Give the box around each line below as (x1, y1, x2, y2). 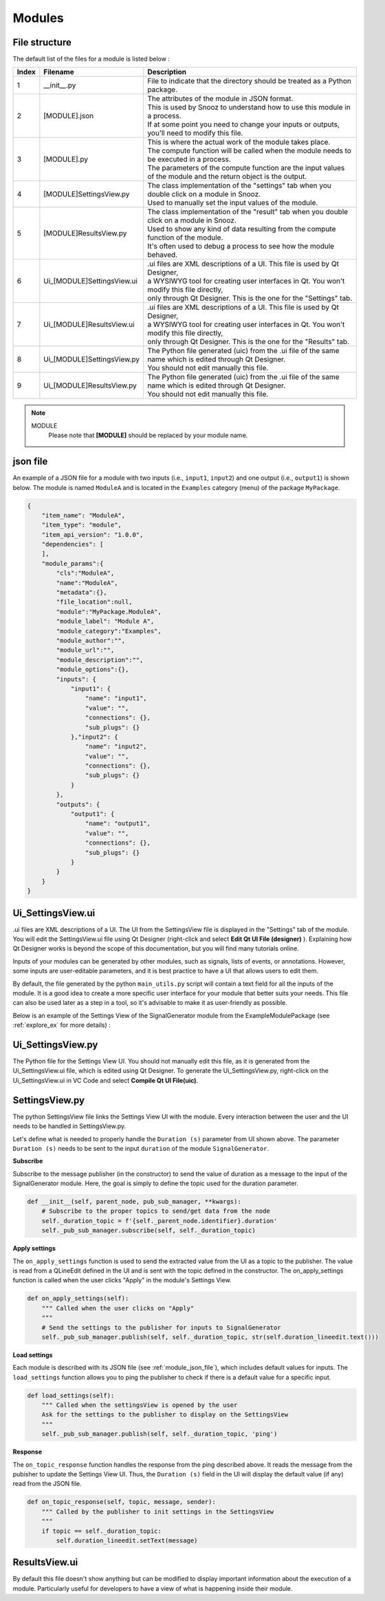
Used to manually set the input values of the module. (147, 198, 318, 208)
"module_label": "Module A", (56, 617, 155, 626)
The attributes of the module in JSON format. (147, 94, 294, 103)
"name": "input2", (85, 743, 147, 750)
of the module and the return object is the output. (147, 172, 307, 182)
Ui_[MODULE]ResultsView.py (43, 381, 137, 390)
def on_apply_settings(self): (27, 1295, 129, 1302)
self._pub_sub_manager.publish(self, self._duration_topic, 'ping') (41, 1430, 278, 1438)
